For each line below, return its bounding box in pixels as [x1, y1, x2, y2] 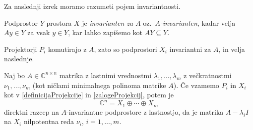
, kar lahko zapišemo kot [68, 27, 143, 38]
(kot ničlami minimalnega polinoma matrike [32, 80, 166, 90]
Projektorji [4, 43, 37, 54]
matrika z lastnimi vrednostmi [59, 70, 152, 80]
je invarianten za [82, 17, 133, 28]
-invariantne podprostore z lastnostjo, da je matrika [66, 106, 224, 117]
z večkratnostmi [184, 70, 232, 80]
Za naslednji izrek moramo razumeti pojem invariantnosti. [4, 1, 181, 11]
